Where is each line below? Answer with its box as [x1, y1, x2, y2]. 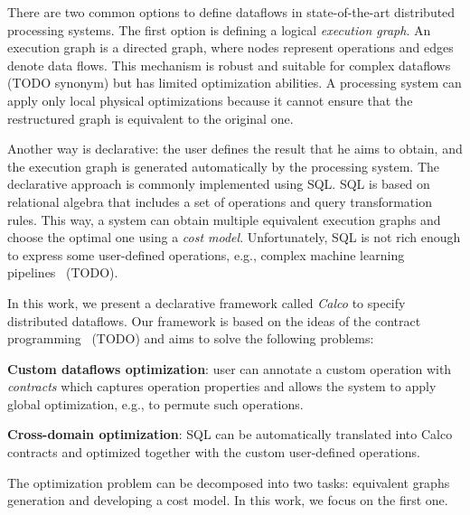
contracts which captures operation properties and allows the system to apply [7, 377, 437, 396]
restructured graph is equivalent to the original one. [7, 108, 294, 127]
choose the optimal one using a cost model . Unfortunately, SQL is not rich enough [7, 228, 461, 247]
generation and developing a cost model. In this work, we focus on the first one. [7, 491, 448, 510]
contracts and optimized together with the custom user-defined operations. [7, 443, 421, 462]
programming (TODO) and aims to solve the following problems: [7, 329, 374, 348]
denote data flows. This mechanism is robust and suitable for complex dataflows [7, 55, 451, 74]
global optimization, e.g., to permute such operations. [7, 394, 304, 413]
